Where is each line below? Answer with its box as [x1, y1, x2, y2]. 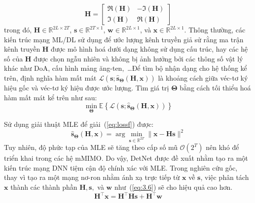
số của [4, 53, 23, 63]
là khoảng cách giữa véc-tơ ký [158, 72, 248, 83]
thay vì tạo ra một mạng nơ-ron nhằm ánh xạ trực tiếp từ [4, 172, 180, 182]
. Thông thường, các [184, 25, 246, 34]
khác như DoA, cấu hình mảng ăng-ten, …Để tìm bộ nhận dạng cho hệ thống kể [4, 63, 247, 73]
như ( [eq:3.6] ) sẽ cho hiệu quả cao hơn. [114, 182, 233, 192]
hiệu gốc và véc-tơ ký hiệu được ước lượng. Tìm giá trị [4, 82, 169, 92]
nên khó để [206, 142, 239, 152]
